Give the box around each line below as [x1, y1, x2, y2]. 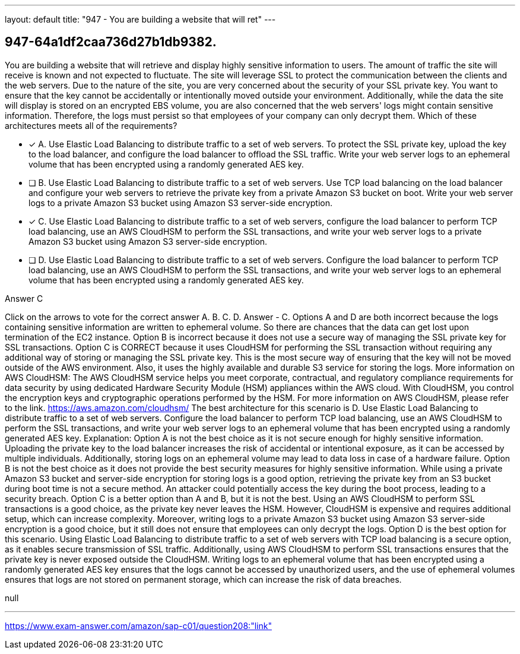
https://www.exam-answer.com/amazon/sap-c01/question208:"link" [5, 620, 272, 631]
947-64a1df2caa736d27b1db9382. [5, 34, 217, 50]
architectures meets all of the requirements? [5, 120, 177, 131]
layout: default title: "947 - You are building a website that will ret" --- [5, 14, 276, 24]
